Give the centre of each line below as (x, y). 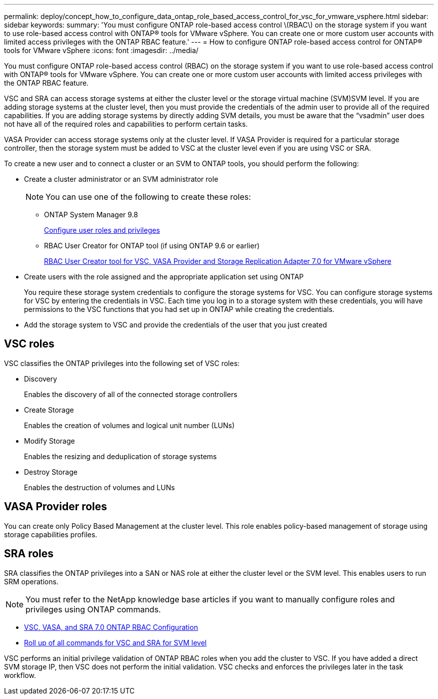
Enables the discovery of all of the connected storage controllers (131, 394)
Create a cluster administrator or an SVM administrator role (121, 179)
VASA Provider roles (56, 507)
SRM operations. (31, 581)
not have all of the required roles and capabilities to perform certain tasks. (126, 124)
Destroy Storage (51, 472)
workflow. (20, 675)
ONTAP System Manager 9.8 (91, 215)
